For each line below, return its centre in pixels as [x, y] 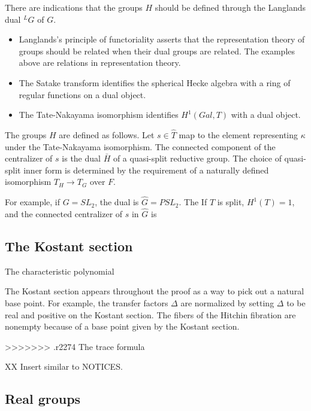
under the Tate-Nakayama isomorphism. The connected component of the [140, 146]
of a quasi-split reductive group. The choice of [197, 158]
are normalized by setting [227, 302]
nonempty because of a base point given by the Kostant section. [122, 326]
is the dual [81, 158]
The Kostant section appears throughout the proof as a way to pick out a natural [155, 291]
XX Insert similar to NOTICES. [64, 366]
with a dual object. [266, 115]
